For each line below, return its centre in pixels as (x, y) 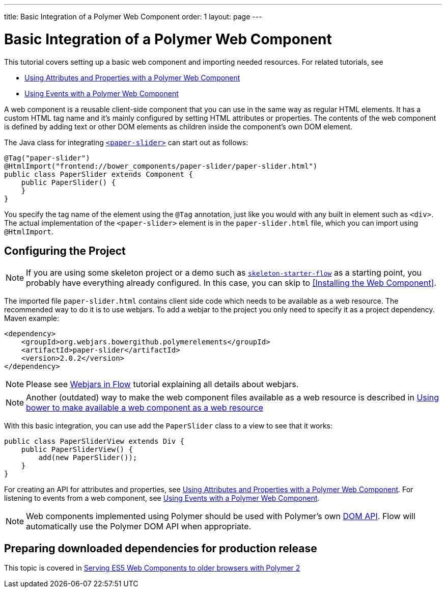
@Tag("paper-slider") (47, 158)
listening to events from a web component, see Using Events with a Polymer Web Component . (162, 498)
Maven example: (32, 318)
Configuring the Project (65, 251)
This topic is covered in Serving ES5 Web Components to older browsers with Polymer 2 (152, 568)
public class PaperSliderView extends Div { (94, 441)
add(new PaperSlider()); (88, 458)
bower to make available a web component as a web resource (145, 408)
